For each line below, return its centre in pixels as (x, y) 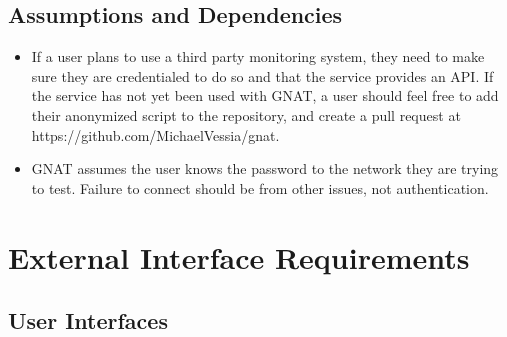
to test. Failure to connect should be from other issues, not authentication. (260, 187)
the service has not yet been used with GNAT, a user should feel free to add (265, 95)
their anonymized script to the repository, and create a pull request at (246, 114)
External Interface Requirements (239, 256)
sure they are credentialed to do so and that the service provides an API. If (262, 75)
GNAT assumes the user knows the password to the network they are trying (265, 168)
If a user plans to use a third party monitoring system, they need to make (258, 56)
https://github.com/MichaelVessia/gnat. (155, 134)
